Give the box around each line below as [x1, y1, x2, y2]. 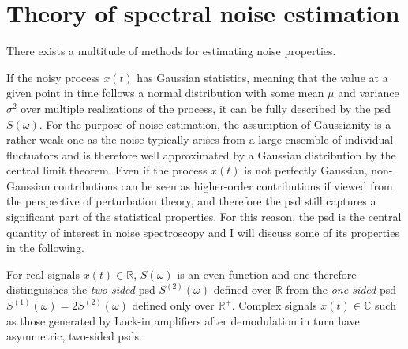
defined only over [132, 297, 215, 313]
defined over [213, 281, 272, 298]
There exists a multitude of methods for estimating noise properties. [6, 43, 336, 59]
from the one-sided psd [286, 281, 397, 298]
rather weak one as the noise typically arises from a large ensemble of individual [6, 131, 394, 148]
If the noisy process [6, 69, 100, 85]
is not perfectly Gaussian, [244, 162, 368, 178]
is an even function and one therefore [177, 265, 357, 282]
